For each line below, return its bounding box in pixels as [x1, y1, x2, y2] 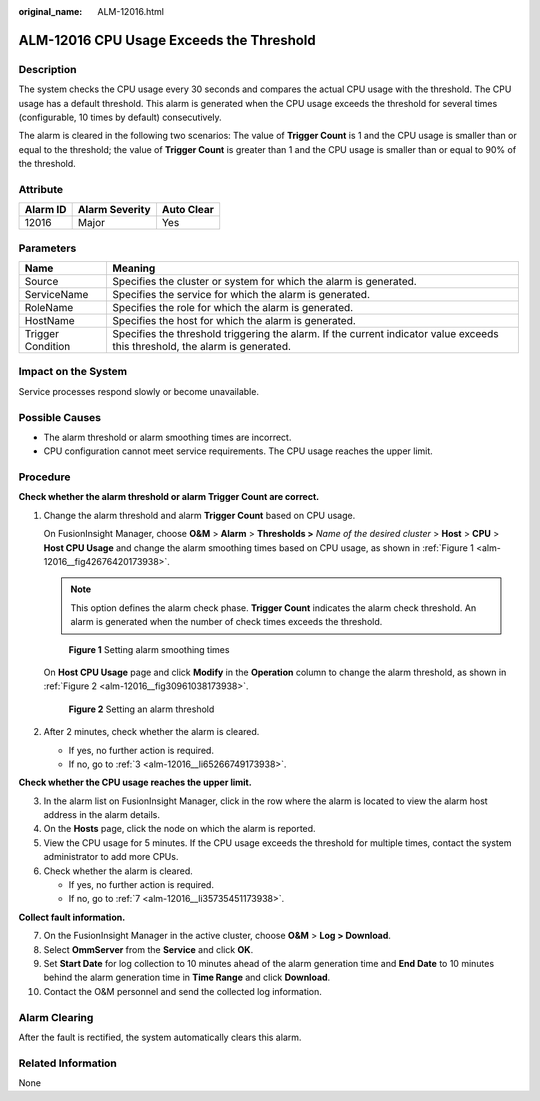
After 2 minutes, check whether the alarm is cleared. [43, 726, 260, 738]
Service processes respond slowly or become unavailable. [18, 385, 260, 397]
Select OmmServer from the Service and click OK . [43, 943, 254, 955]
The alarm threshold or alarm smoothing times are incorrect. [43, 431, 292, 443]
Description [18, 62, 77, 76]
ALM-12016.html [97, 6, 165, 17]
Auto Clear [161, 203, 215, 217]
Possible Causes [18, 410, 102, 424]
